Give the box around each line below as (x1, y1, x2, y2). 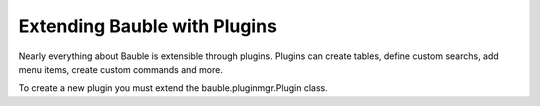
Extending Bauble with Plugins (18, 15, 277, 37)
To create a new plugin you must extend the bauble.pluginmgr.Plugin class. (18, 82, 329, 94)
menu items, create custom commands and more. (18, 63, 224, 75)
